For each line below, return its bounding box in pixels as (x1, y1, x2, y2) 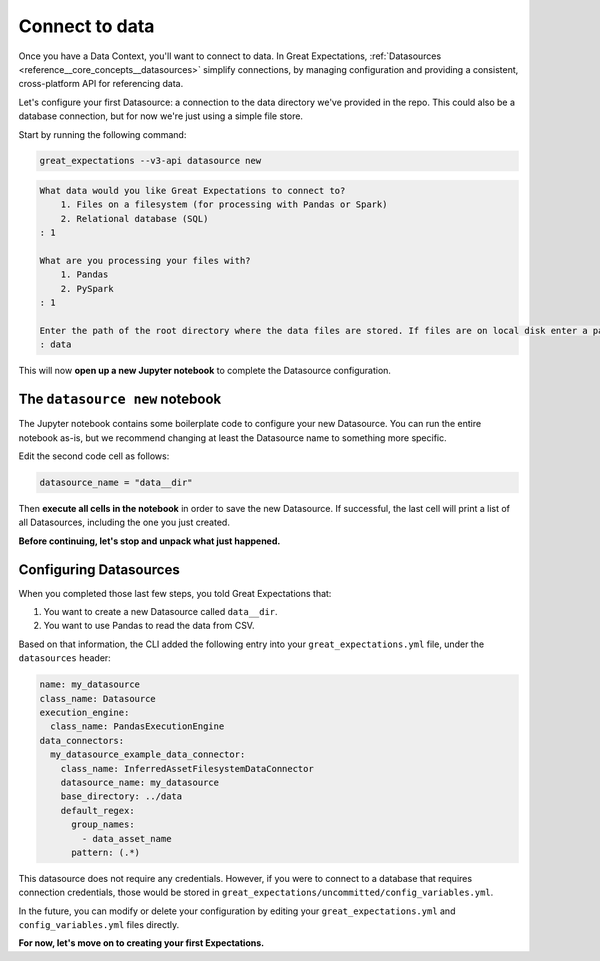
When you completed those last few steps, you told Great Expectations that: (18, 587, 332, 599)
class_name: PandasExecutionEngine (50, 721, 225, 732)
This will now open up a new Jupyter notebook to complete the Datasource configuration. (18, 365, 392, 377)
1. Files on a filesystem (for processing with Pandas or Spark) (60, 199, 388, 210)
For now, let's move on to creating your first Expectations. (18, 937, 265, 949)
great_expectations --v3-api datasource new (39, 155, 262, 167)
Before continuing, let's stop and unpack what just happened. (18, 535, 281, 547)
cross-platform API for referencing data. (18, 78, 184, 90)
